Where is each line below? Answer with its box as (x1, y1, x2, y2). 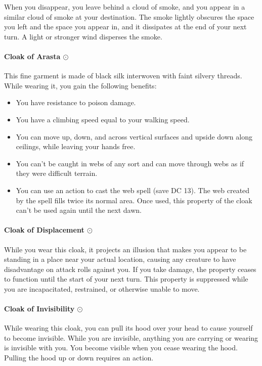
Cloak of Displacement (4, 224, 84, 235)
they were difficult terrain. (16, 168, 98, 178)
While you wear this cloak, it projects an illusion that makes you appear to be (4, 244, 247, 254)
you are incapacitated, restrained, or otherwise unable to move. (4, 283, 200, 294)
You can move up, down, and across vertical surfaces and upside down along (16, 131, 252, 142)
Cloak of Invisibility (4, 303, 75, 314)
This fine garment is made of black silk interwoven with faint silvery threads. (4, 70, 242, 81)
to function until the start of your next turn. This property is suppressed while (4, 273, 248, 284)
